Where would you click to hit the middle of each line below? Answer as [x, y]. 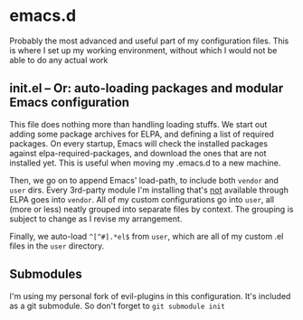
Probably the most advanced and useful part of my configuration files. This [149, 41]
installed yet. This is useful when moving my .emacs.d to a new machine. [145, 163]
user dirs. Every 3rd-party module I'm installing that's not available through [149, 190]
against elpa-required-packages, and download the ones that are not [138, 153]
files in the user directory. [57, 246]
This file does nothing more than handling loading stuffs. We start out [138, 124]
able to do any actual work [59, 60]
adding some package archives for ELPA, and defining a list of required [142, 134]
